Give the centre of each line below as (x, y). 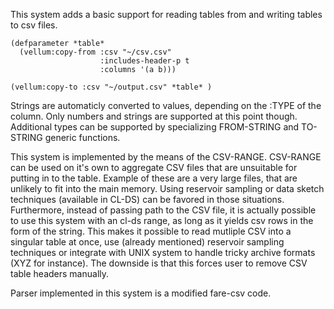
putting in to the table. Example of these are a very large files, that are (154, 178)
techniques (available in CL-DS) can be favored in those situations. (147, 199)
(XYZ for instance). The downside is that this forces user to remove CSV (159, 263)
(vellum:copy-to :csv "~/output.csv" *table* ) (111, 87)
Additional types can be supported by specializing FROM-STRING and (155, 127)
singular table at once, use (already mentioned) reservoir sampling (147, 242)
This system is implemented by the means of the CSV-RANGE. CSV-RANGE (166, 157)
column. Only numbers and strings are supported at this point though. (154, 116)
